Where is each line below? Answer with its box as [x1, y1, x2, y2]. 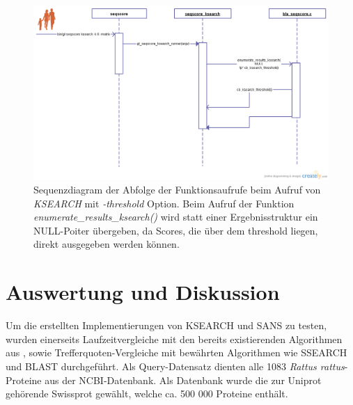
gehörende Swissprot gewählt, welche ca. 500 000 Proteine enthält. [6, 386, 288, 401]
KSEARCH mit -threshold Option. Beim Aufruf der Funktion [33, 196, 295, 210]
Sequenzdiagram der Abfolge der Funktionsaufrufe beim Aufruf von [33, 182, 321, 197]
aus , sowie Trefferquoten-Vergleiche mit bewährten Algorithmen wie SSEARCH [6, 345, 347, 360]
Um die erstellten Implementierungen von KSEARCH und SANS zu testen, [6, 318, 327, 333]
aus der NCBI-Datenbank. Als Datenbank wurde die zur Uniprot [45, 372, 322, 387]
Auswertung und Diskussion [6, 278, 280, 306]
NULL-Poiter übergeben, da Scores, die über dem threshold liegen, [33, 223, 318, 237]
